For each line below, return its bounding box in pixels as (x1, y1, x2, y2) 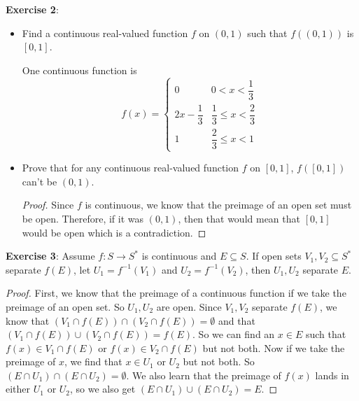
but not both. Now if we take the (202, 340, 345, 355)
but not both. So (183, 354, 255, 369)
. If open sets (246, 248, 302, 263)
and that (218, 313, 255, 328)
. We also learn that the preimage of (126, 367, 281, 382)
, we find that (64, 354, 122, 369)
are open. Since (156, 299, 222, 314)
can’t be (22, 174, 57, 188)
